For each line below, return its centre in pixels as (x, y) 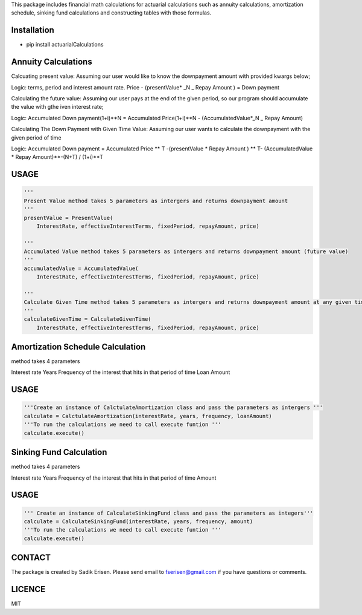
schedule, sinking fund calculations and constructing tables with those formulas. (111, 13)
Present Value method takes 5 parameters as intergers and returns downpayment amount (156, 201)
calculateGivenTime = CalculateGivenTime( (87, 319)
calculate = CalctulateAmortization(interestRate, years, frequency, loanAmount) (148, 416)
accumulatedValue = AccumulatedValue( (81, 268)
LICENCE (28, 589)
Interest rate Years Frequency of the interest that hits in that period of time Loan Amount (121, 372)
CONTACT (31, 558)
